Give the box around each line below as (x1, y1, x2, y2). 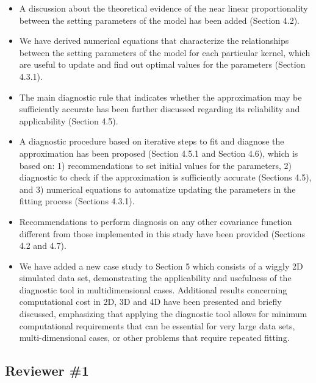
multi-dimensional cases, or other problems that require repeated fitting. (19, 331, 290, 344)
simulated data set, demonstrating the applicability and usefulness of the (19, 271, 292, 284)
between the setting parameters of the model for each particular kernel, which (19, 46, 311, 59)
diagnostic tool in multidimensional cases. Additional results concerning (19, 283, 287, 296)
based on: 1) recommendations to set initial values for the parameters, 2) (19, 159, 292, 171)
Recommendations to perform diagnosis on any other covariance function (19, 215, 292, 227)
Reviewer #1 (5, 361, 89, 380)
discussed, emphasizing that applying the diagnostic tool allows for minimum (19, 307, 307, 320)
